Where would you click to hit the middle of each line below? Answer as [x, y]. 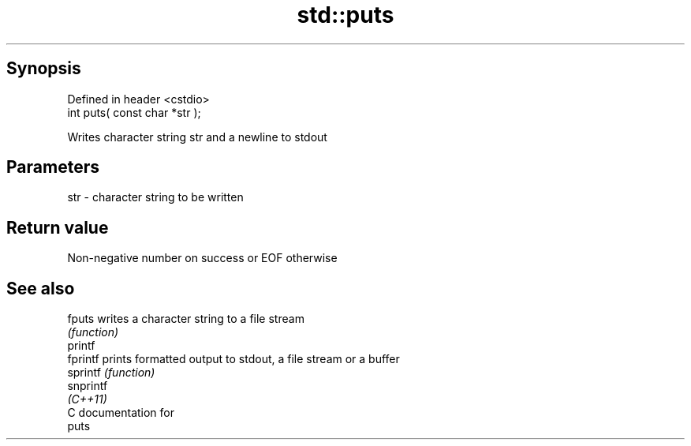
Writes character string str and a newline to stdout [197, 137]
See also [41, 288]
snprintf [88, 386]
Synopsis [44, 69]
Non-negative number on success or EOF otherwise [202, 258]
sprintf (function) [111, 373]
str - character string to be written [155, 197]
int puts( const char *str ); [134, 112]
